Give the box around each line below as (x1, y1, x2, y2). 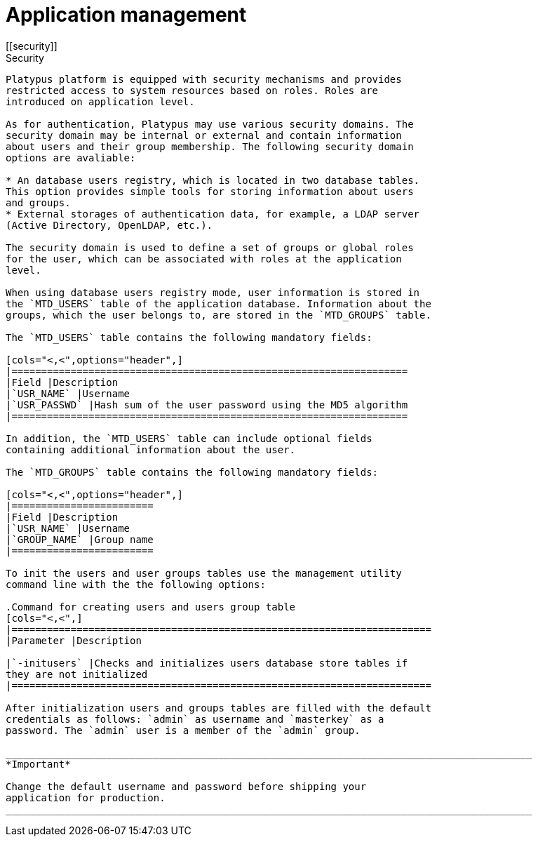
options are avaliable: (6, 152, 136, 163)
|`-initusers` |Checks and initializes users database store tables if (6, 657, 408, 669)
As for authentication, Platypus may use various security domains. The (6, 118, 414, 130)
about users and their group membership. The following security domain (6, 140, 414, 152)
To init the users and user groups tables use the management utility (6, 567, 402, 579)
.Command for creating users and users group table (6, 601, 296, 613)
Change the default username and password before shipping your (6, 780, 367, 792)
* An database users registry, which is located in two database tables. (6, 174, 420, 186)
